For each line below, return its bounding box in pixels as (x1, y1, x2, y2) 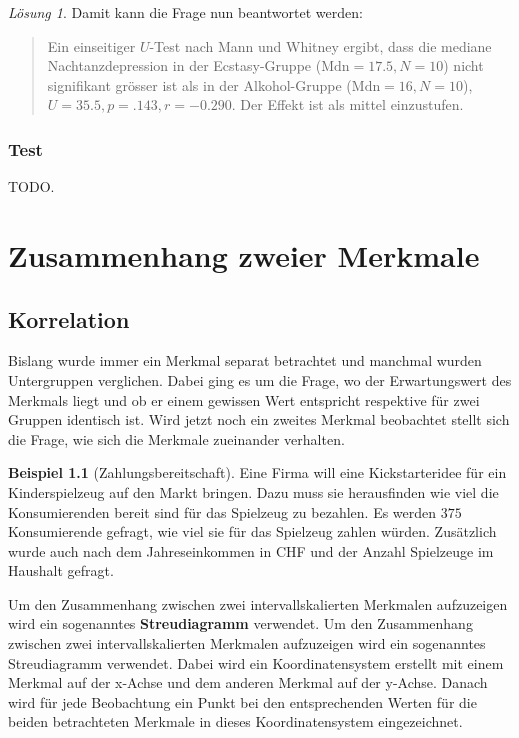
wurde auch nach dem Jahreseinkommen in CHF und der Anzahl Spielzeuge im (8, 540, 494, 561)
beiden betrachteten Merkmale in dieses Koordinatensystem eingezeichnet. (8, 711, 463, 732)
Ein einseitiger (47, 35, 136, 56)
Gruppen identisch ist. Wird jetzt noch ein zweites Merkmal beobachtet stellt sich (8, 409, 510, 430)
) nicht (443, 55, 484, 76)
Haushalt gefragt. (8, 560, 114, 581)
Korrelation (8, 303, 130, 334)
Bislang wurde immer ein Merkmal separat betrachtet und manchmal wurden (8, 350, 482, 371)
